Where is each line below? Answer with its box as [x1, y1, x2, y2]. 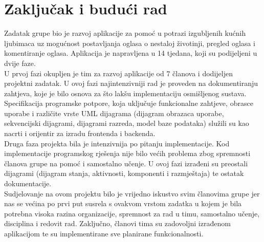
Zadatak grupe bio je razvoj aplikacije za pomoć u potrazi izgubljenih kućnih [4, 28, 246, 38]
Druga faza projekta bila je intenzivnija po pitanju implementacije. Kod [4, 138, 230, 148]
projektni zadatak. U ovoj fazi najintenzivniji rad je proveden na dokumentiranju [4, 78, 258, 89]
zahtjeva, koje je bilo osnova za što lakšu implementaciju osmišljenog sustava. [4, 87, 247, 98]
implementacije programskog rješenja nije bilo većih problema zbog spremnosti [4, 148, 251, 159]
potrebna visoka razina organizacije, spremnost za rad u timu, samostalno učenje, [4, 208, 260, 218]
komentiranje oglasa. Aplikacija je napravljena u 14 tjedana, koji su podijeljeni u [4, 48, 257, 58]
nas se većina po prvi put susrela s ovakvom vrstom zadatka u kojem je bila [4, 198, 242, 209]
